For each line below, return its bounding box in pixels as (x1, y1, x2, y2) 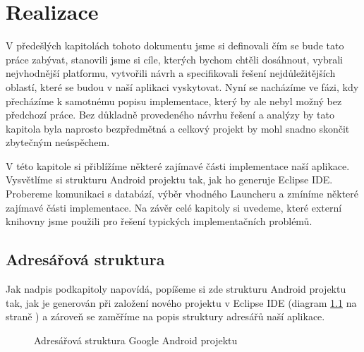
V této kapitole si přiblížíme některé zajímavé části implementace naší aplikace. (6, 158, 350, 173)
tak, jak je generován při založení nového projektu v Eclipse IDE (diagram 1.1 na (6, 295, 357, 310)
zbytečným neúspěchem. (6, 135, 110, 150)
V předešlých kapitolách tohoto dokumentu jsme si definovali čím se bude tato (6, 38, 344, 53)
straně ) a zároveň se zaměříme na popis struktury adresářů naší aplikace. (6, 309, 325, 324)
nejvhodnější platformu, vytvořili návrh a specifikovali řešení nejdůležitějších (6, 66, 336, 80)
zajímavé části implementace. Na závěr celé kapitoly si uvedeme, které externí (6, 200, 342, 214)
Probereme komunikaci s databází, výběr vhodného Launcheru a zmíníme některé (6, 186, 359, 201)
